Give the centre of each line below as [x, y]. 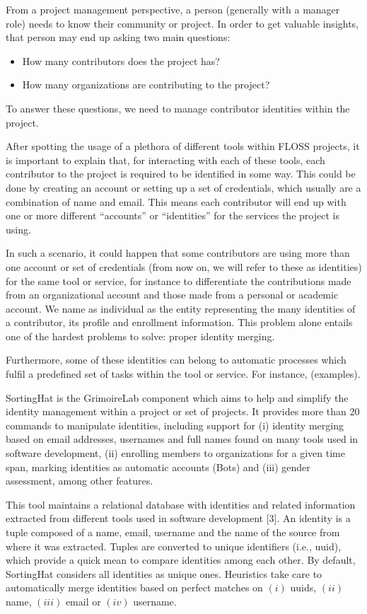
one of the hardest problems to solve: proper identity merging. [140, 336]
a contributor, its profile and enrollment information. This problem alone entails [179, 322]
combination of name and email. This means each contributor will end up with [176, 201]
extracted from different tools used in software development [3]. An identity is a [178, 518]
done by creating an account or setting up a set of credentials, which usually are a [183, 187]
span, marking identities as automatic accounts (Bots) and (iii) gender [158, 467]
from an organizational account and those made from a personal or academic [172, 295]
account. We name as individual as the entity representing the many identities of [181, 308]
